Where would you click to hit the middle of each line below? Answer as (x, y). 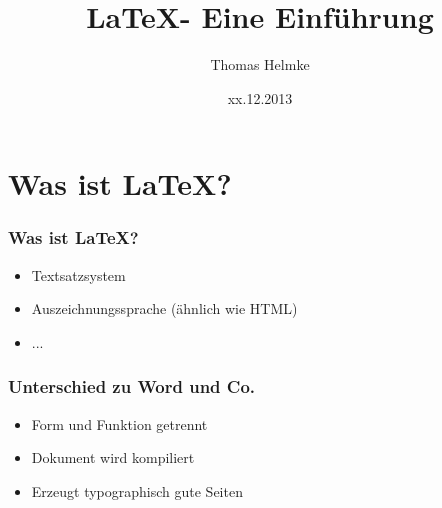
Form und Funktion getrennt (119, 423)
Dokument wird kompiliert (113, 457)
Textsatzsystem (78, 274)
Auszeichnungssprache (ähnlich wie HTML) (164, 308)
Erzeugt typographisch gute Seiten (137, 490)
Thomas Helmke (260, 64)
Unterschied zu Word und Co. (132, 386)
